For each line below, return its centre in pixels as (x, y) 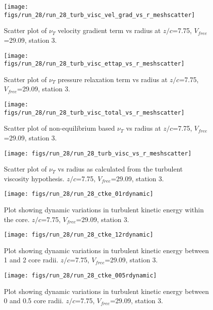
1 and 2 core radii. (31, 260)
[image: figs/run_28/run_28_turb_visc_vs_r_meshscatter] (98, 153)
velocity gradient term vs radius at (109, 30)
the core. (17, 219)
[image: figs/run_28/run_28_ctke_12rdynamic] (79, 235)
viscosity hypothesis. (34, 178)
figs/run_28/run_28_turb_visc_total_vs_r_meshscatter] (94, 112)
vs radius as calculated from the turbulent (120, 169)
